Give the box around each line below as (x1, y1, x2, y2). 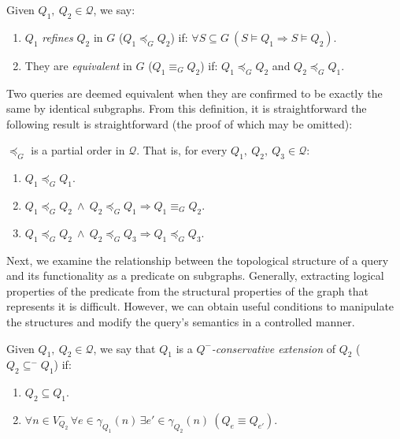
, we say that (93, 340, 156, 356)
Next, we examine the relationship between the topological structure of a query (6, 251, 389, 268)
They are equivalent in (24, 57, 132, 73)
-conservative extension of (211, 340, 336, 356)
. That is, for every (136, 142, 228, 158)
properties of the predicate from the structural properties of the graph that (6, 282, 369, 299)
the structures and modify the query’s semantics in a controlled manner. (6, 313, 355, 329)
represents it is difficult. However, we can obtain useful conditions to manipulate (6, 298, 394, 314)
